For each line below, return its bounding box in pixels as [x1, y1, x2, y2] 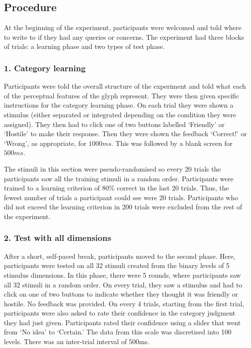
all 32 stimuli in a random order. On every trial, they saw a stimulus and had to [4, 279, 242, 289]
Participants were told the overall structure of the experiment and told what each [4, 81, 246, 91]
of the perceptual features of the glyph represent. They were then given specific [4, 90, 239, 100]
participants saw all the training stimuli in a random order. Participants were [4, 173, 234, 183]
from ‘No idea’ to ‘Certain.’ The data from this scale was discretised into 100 [4, 327, 232, 337]
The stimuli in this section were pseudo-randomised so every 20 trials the [4, 163, 221, 174]
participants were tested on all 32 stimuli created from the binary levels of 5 [4, 260, 230, 270]
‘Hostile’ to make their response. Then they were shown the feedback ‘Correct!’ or [4, 128, 247, 139]
